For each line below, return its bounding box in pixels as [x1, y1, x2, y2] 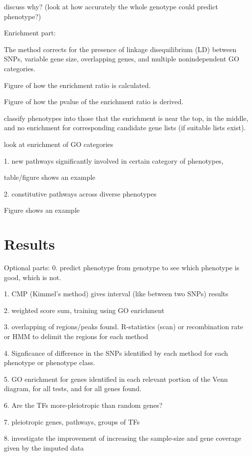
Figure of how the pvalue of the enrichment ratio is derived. [4, 96, 184, 107]
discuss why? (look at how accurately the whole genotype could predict [4, 1, 218, 11]
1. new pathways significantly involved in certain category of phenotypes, [4, 155, 224, 166]
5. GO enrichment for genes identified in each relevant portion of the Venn [4, 373, 228, 384]
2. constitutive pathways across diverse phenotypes [4, 188, 157, 199]
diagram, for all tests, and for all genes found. [4, 383, 141, 394]
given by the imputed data [4, 442, 84, 453]
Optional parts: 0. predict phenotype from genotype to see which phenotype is [4, 262, 240, 273]
